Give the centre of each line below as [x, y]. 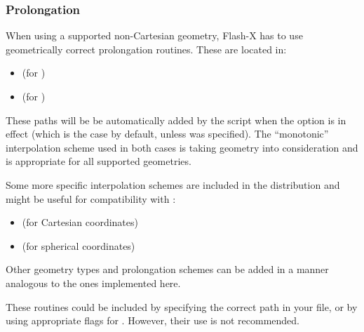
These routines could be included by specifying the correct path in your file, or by [182, 306]
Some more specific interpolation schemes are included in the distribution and [173, 184]
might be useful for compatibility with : [91, 198]
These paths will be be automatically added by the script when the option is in [176, 120]
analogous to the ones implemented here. [93, 283]
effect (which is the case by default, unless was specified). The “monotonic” [167, 134]
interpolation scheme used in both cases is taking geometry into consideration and [182, 147]
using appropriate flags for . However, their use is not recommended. [153, 320]
